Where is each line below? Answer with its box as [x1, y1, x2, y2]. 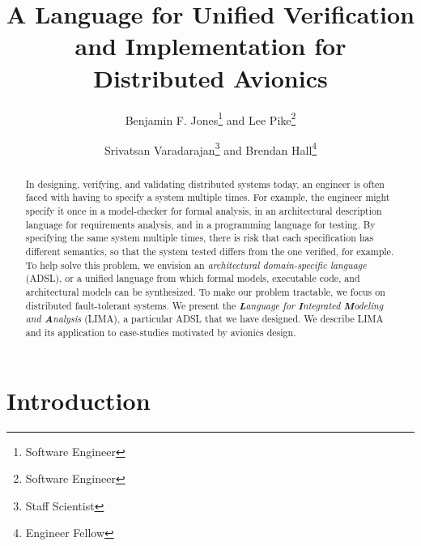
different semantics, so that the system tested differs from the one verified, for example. [25, 245, 394, 258]
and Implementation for [74, 29, 347, 62]
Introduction [6, 383, 151, 416]
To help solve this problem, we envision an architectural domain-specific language [25, 258, 367, 271]
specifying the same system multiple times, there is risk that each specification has [25, 231, 374, 245]
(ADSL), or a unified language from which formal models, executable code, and [25, 271, 360, 285]
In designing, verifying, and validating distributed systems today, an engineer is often [25, 177, 385, 190]
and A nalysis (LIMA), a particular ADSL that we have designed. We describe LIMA [25, 311, 384, 326]
